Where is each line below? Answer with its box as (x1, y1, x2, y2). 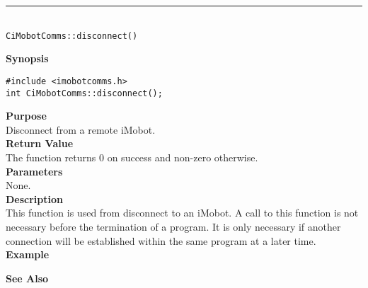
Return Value (6, 136, 74, 151)
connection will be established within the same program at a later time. (6, 233, 316, 248)
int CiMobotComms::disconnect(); (6, 88, 163, 98)
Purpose (6, 108, 47, 123)
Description (6, 191, 64, 206)
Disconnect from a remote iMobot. (6, 122, 156, 137)
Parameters (6, 163, 63, 178)
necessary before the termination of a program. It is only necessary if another (6, 219, 341, 234)
